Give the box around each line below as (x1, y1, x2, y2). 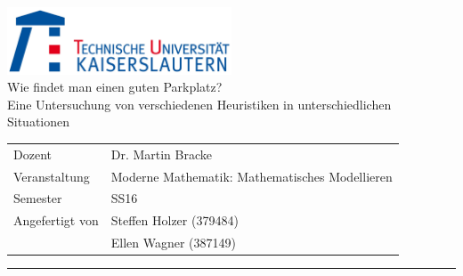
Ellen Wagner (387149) (110, 233, 236, 252)
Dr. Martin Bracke (110, 144, 213, 163)
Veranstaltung (13, 166, 90, 185)
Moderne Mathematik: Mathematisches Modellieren (110, 166, 393, 185)
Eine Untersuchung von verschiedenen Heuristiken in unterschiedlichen (7, 94, 392, 113)
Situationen (7, 112, 70, 131)
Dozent (13, 144, 52, 163)
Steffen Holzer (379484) (110, 211, 239, 230)
